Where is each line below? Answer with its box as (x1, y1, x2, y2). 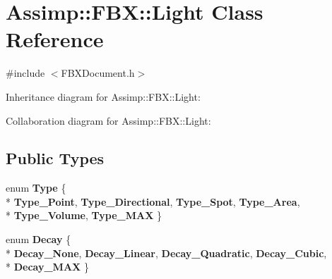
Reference (6, 25, 104, 54)
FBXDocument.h (61, 66, 135, 80)
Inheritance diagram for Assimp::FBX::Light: (6, 89, 201, 104)
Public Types (6, 147, 105, 169)
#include (6, 66, 45, 80)
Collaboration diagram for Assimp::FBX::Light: (6, 113, 211, 128)
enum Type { (6, 180, 66, 195)
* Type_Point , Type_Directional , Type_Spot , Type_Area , (6, 194, 300, 209)
